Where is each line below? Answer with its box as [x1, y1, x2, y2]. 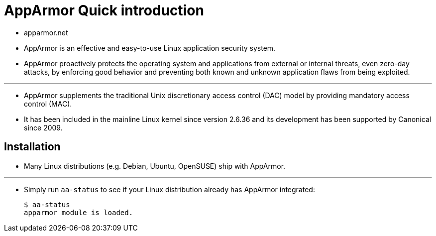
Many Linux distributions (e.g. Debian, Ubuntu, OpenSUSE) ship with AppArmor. [24, 161, 286, 170]
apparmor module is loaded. [24, 208, 133, 217]
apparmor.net [24, 28, 68, 37]
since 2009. [24, 123, 63, 132]
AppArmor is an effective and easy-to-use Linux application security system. [24, 43, 276, 52]
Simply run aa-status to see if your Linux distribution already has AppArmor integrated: [24, 185, 315, 194]
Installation [4, 140, 61, 153]
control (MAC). [24, 99, 72, 108]
